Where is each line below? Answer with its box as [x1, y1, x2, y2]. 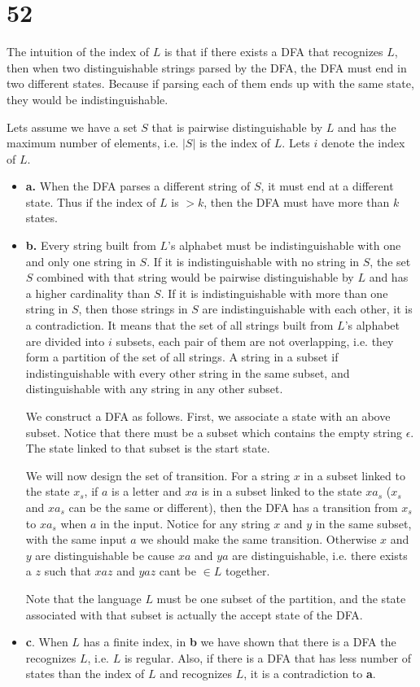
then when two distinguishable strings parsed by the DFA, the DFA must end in [7, 59, 407, 76]
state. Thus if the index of [25, 193, 156, 210]
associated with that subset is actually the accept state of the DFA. [25, 606, 363, 623]
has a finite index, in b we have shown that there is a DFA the [83, 633, 396, 650]
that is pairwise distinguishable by [151, 118, 323, 135]
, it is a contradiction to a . [243, 665, 376, 682]
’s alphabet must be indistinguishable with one [168, 237, 401, 254]
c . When [25, 633, 68, 650]
